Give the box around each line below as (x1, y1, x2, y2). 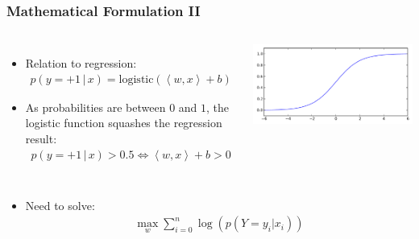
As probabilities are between (25, 98, 166, 115)
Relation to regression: (25, 55, 137, 72)
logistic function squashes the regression (25, 114, 222, 131)
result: (25, 130, 57, 147)
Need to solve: (25, 196, 95, 213)
